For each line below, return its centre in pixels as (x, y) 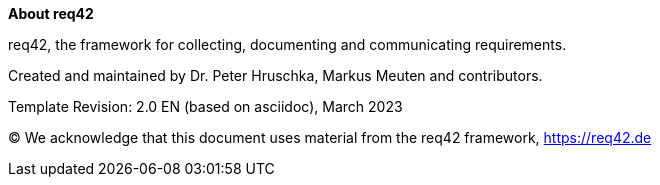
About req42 (51, 13)
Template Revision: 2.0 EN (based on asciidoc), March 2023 (205, 106)
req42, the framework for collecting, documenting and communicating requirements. (287, 44)
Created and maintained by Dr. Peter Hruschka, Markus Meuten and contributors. (275, 75)
